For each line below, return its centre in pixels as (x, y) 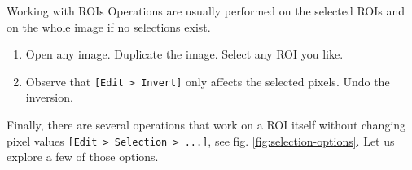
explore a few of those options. (83, 157)
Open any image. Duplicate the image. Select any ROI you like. (184, 54)
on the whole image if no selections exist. (109, 26)
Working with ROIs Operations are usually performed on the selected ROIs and (206, 11)
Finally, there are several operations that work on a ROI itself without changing (206, 125)
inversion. (49, 97)
